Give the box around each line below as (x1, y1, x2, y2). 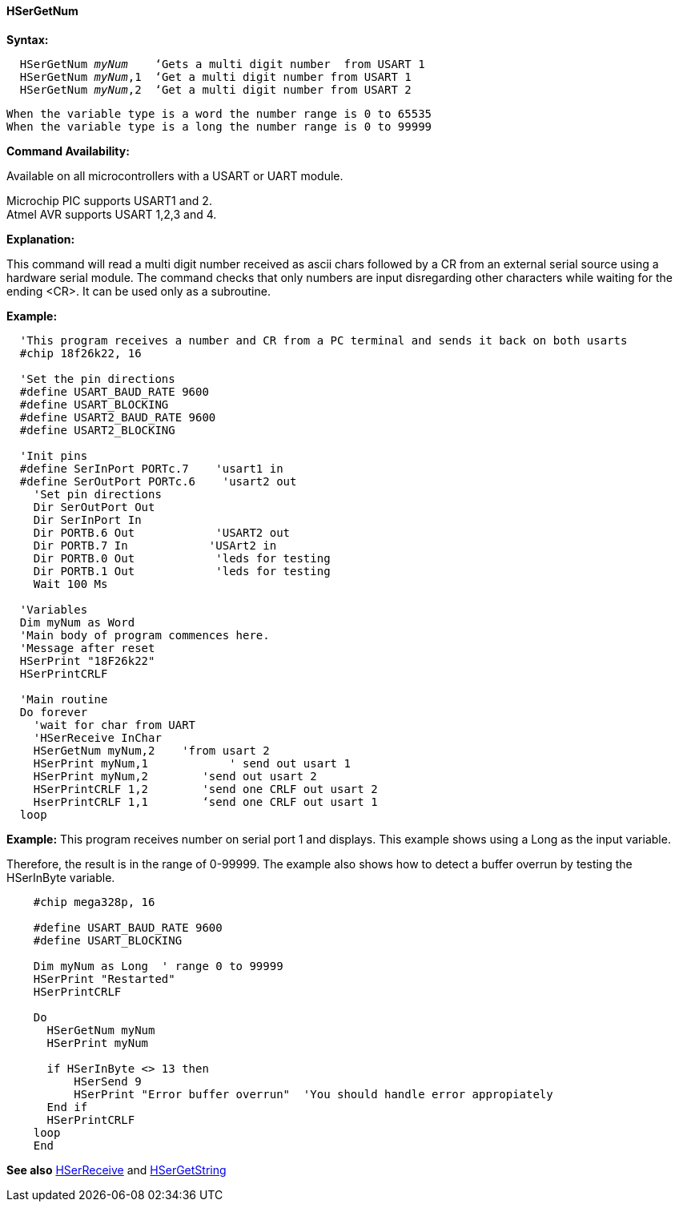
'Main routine (19, 692, 108, 706)
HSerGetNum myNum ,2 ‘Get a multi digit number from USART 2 (19, 83, 412, 96)
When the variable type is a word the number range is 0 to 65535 (6, 107, 432, 120)
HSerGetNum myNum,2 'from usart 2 (33, 743, 270, 757)
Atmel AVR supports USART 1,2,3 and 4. (6, 207, 217, 221)
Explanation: (6, 232, 75, 246)
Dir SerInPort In (33, 513, 142, 526)
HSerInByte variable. (6, 870, 115, 884)
